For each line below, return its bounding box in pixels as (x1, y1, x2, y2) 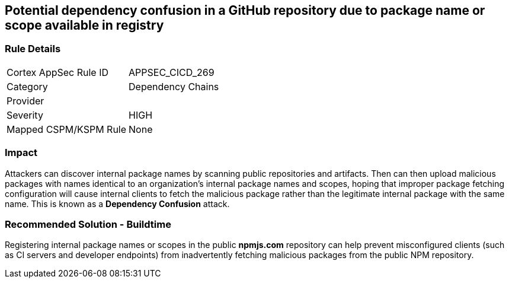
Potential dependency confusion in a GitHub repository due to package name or (5, 3, 485, 18)
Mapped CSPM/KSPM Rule (7, 123, 127, 135)
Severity (7, 109, 43, 121)
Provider (7, 94, 44, 107)
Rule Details (5, 43, 61, 55)
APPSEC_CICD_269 (129, 66, 215, 78)
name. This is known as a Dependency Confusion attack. (5, 198, 230, 209)
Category (7, 80, 48, 93)
